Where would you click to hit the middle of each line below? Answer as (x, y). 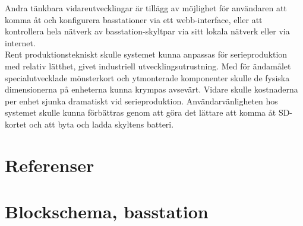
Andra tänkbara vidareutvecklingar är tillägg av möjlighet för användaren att (146, 8)
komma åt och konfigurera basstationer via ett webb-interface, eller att (134, 19)
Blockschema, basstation (107, 211)
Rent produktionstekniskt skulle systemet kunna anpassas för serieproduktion (146, 54)
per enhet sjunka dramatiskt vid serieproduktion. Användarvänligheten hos (141, 101)
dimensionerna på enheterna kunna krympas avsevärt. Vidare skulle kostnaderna (151, 89)
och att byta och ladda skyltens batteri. (102, 124)
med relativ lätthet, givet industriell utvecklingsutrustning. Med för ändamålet (148, 66)
